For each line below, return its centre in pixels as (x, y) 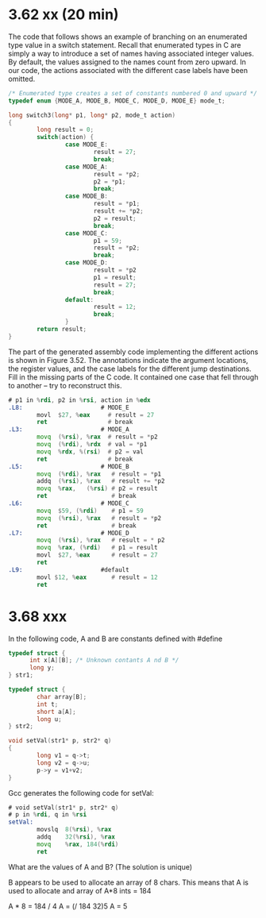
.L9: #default (69, 569)
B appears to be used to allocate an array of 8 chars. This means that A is (128, 882)
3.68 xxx (38, 616)
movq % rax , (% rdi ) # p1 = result (97, 548)
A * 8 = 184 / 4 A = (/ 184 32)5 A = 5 (68, 906)
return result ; (62, 330)
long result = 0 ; (65, 130)
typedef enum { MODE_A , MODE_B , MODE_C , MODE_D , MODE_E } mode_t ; (117, 101)
